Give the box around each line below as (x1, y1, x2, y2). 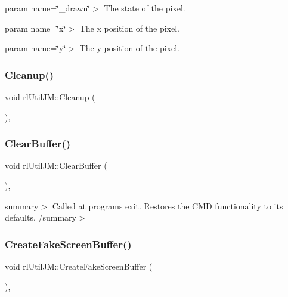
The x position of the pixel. (79, 21, 179, 34)
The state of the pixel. (104, 2, 185, 14)
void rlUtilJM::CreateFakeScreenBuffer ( (5, 260, 153, 272)
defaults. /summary (5, 211, 76, 224)
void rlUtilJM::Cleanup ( (5, 91, 95, 103)
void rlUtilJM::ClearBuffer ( (5, 159, 107, 172)
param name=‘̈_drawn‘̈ (5, 2, 91, 14)
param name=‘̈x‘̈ (5, 21, 66, 34)
